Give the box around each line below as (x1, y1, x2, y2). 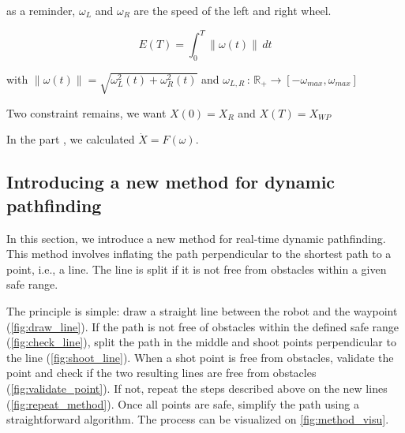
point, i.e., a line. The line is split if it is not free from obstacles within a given (6, 260, 387, 277)
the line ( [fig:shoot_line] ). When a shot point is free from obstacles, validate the (6, 349, 394, 365)
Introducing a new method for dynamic (6, 170, 336, 194)
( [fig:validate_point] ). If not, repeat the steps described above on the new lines (6, 379, 388, 396)
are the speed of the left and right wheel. (133, 2, 332, 18)
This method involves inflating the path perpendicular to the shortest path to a (6, 245, 392, 262)
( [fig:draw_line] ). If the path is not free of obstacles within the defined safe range (6, 318, 399, 334)
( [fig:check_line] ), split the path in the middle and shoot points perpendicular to (6, 334, 396, 350)
